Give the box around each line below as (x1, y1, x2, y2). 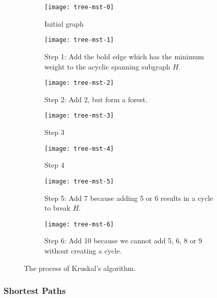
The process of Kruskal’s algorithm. (24, 262, 136, 273)
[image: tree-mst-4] (44, 145, 114, 152)
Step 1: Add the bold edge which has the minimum (44, 51, 204, 61)
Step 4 (44, 159, 64, 170)
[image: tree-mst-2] (44, 79, 114, 87)
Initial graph (44, 18, 84, 29)
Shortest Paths (4, 284, 66, 297)
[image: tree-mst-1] (44, 36, 114, 44)
